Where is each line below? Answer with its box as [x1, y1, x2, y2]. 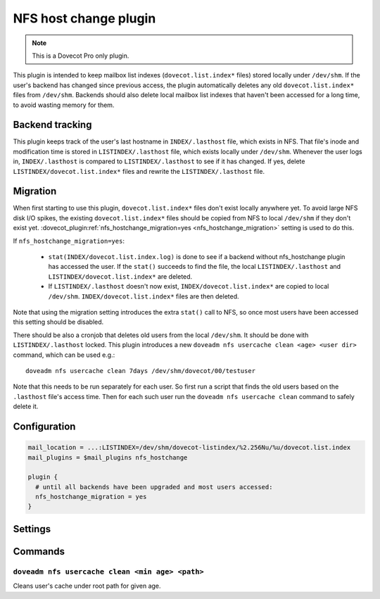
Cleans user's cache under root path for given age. [13, 581, 161, 591]
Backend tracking [13, 119, 92, 131]
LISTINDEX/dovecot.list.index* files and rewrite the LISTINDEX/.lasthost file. [13, 167, 265, 175]
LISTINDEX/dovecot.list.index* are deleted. [48, 272, 193, 281]
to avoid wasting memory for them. [13, 101, 115, 109]
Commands [13, 546, 65, 557]
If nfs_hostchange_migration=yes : [13, 237, 125, 245]
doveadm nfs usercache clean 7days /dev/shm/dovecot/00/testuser [25, 367, 256, 374]
